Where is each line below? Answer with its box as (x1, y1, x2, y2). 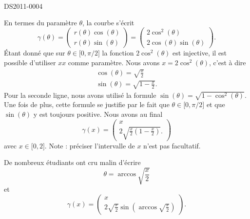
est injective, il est (173, 48, 227, 58)
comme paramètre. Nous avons (68, 57, 160, 67)
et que (206, 99, 225, 109)
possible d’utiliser (4, 57, 56, 67)
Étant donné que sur (4, 48, 65, 58)
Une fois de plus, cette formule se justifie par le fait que (4, 99, 170, 109)
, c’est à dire (209, 57, 246, 67)
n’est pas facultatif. (143, 141, 201, 151)
